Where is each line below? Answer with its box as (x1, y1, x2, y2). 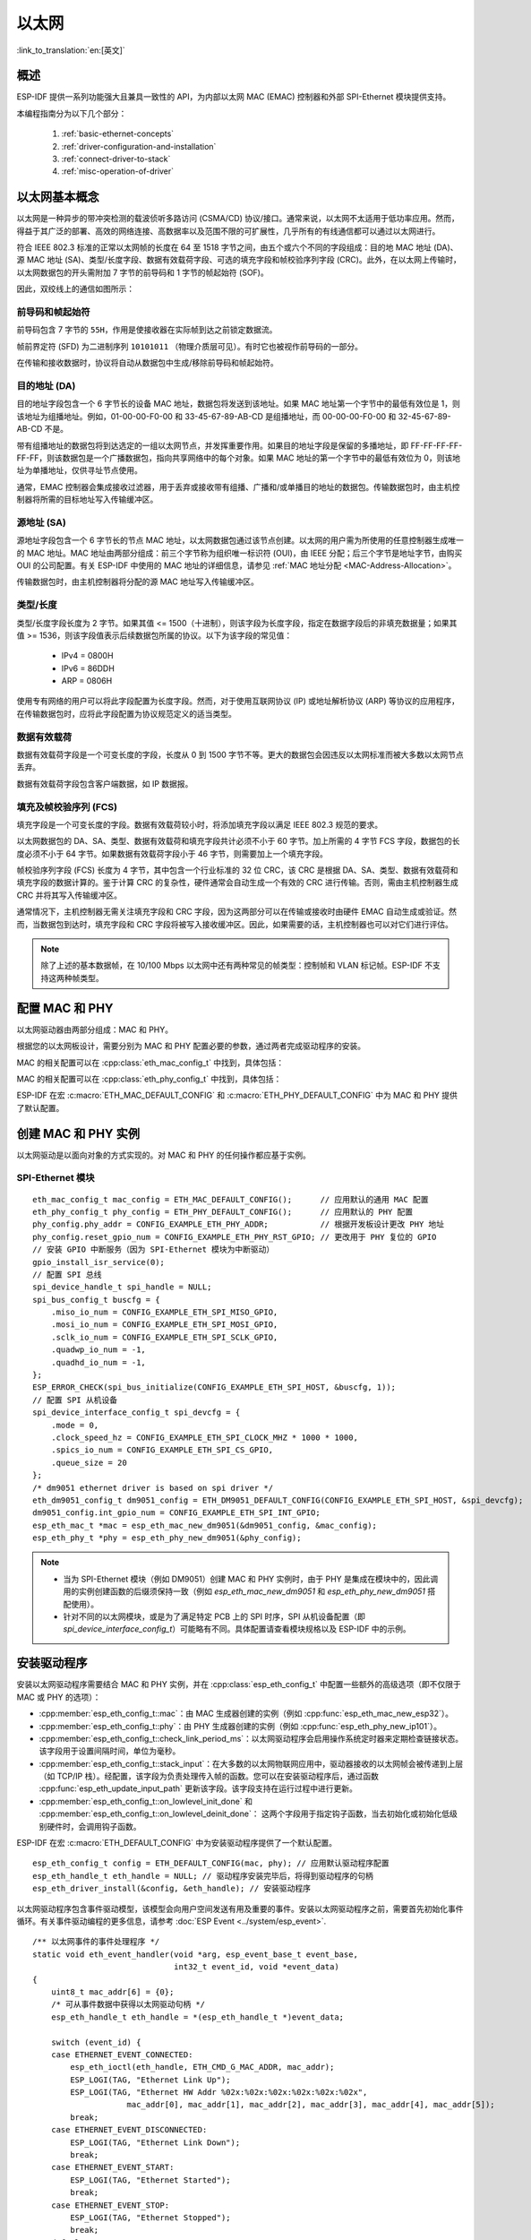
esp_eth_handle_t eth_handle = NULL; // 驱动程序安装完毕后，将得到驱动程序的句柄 (32, 1871, 373, 1881)
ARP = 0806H (61, 676, 113, 686)
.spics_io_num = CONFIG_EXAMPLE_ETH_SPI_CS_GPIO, (50, 1445, 273, 1455)
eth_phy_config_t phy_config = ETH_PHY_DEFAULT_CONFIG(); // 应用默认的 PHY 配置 (32, 1206, 414, 1217)
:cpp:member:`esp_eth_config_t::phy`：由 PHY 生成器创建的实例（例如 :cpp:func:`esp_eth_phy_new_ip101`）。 (39, 1720, 442, 1731)
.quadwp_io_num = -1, (50, 1345, 147, 1355)
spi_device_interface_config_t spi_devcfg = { (32, 1408, 241, 1417)
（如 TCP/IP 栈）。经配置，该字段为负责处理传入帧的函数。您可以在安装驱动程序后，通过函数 (39, 1770, 380, 1782)
